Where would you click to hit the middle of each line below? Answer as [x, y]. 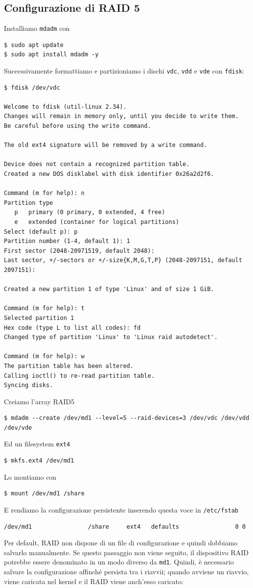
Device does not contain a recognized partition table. [97, 164]
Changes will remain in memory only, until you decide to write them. [121, 116]
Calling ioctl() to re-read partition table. [79, 376]
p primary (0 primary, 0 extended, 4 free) [90, 212]
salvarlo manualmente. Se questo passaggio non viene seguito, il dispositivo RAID [126, 552]
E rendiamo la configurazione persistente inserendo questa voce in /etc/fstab [121, 509]
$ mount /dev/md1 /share [44, 494]
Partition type [29, 203]
